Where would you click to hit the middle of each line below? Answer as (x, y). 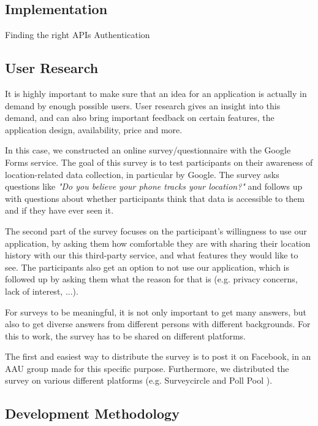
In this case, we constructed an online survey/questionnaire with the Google (148, 150)
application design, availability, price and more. (94, 129)
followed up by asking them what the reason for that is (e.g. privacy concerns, (151, 279)
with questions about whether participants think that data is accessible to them (155, 198)
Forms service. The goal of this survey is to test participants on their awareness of (159, 162)
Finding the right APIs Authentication (78, 35)
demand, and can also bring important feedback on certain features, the (140, 118)
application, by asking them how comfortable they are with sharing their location (158, 243)
